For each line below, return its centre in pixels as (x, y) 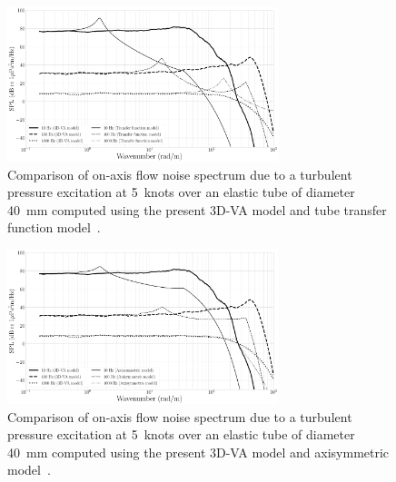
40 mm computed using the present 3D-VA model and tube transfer (197, 209)
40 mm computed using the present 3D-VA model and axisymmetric (198, 452)
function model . (54, 227)
